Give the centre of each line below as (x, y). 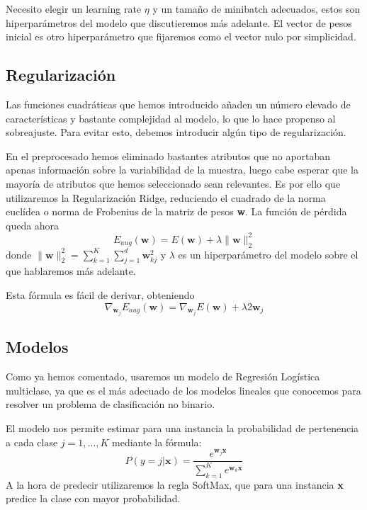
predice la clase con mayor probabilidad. (93, 498)
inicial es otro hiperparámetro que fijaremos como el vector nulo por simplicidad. (181, 36)
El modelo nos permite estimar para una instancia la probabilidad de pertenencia (182, 428)
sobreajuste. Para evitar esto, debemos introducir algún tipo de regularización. (176, 132)
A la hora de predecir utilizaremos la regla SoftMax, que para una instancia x (175, 484)
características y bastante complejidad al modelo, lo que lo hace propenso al (171, 118)
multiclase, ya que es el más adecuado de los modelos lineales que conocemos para (183, 390)
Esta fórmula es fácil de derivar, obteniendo (100, 295)
